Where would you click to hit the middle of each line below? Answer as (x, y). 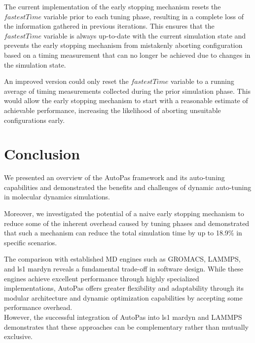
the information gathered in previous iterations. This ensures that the (109, 26)
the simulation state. (35, 64)
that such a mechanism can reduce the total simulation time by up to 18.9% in (123, 233)
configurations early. (35, 120)
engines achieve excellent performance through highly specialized (102, 278)
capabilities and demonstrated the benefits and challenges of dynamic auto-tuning (128, 187)
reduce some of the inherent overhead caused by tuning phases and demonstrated (127, 223)
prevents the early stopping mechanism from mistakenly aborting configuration (123, 45)
